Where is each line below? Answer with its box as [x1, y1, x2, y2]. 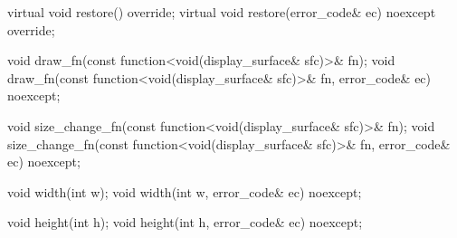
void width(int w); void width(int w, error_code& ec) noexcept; [7, 182, 362, 201]
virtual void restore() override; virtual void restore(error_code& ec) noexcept [7, 3, 436, 21]
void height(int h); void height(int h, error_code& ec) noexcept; [7, 213, 363, 232]
